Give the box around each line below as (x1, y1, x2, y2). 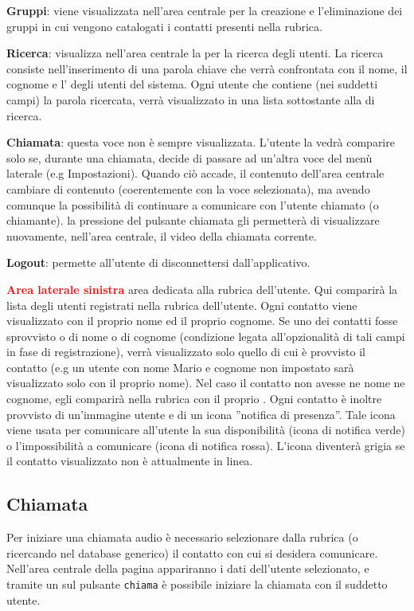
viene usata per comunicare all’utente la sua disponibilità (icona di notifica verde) (6, 421, 405, 438)
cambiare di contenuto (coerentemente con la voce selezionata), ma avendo (6, 180, 370, 197)
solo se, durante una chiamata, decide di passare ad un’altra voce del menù (6, 149, 373, 166)
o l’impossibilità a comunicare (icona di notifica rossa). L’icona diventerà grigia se (6, 437, 405, 453)
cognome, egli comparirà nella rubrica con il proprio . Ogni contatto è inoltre (6, 390, 382, 407)
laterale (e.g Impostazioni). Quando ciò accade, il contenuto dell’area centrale (6, 165, 385, 182)
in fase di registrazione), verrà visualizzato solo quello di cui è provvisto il (6, 343, 365, 360)
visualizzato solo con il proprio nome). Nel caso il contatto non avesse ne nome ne (6, 374, 405, 391)
